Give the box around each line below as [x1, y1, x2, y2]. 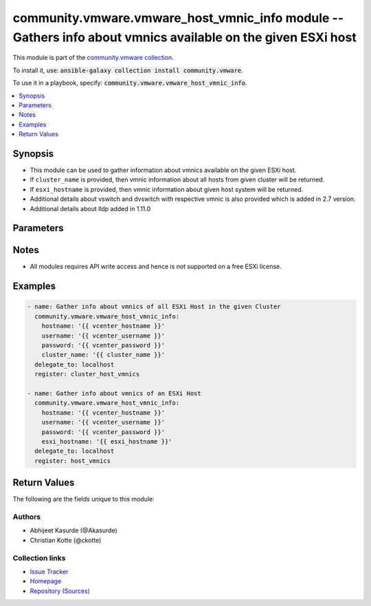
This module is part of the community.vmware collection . [12, 54, 175, 62]
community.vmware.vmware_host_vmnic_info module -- [12, 10, 344, 25]
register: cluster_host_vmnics [34, 370, 140, 378]
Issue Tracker [30, 567, 69, 576]
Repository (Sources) [30, 587, 91, 595]
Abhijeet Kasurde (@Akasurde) [30, 526, 117, 534]
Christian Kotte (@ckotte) [30, 536, 102, 544]
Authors [12, 512, 41, 521]
